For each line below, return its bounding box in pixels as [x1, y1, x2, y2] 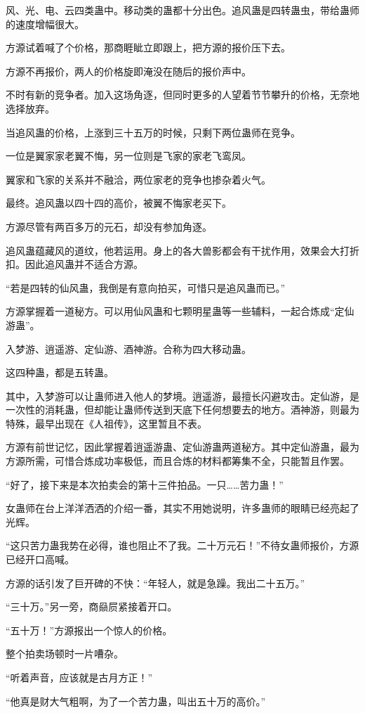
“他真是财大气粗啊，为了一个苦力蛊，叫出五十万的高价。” [6, 693, 266, 708]
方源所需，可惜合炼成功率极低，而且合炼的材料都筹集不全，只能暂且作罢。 [6, 454, 350, 468]
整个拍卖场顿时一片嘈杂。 [6, 646, 124, 661]
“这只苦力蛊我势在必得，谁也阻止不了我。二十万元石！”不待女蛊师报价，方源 [6, 538, 359, 553]
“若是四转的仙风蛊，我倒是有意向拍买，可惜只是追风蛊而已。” [6, 280, 286, 295]
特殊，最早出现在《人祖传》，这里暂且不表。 [6, 416, 207, 430]
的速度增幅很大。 [6, 16, 84, 31]
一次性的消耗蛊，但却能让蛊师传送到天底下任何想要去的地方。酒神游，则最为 [6, 402, 359, 417]
